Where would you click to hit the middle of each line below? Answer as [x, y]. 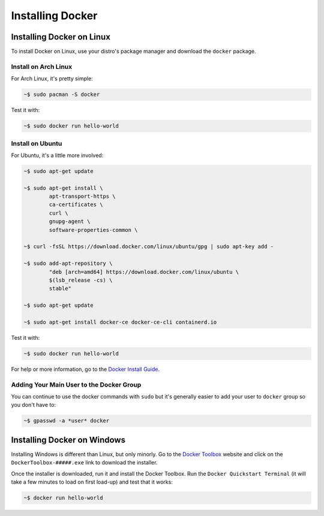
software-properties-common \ [93, 230]
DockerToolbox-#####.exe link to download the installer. [84, 463]
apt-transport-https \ [82, 197]
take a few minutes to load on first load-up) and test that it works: [92, 482]
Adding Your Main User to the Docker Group [76, 385]
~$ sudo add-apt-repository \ [68, 263]
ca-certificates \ [76, 205]
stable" [60, 289]
